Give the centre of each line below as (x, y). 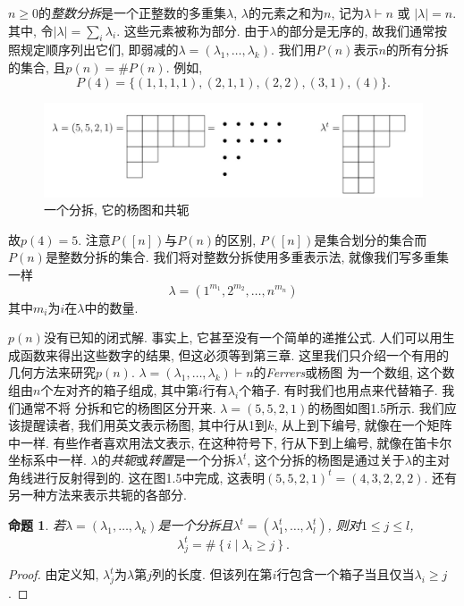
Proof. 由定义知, (54, 574)
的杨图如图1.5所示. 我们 (376, 407)
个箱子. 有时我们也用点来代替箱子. (338, 389)
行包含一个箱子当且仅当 (346, 574)
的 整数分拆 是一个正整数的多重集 (133, 13)
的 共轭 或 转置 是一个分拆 (167, 460)
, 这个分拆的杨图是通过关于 (326, 460)
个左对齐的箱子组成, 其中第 (119, 389)
